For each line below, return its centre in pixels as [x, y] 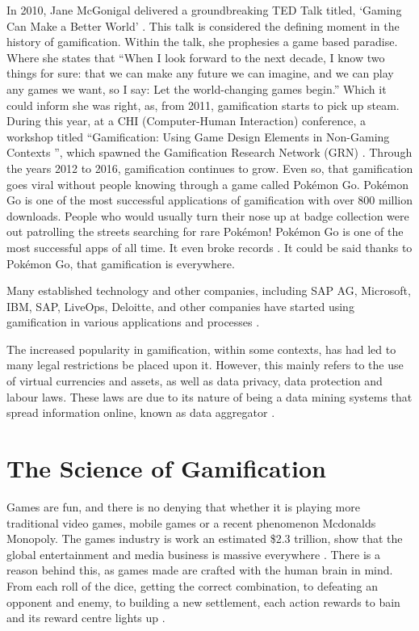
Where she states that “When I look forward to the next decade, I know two [196, 57]
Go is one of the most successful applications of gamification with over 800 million [210, 200]
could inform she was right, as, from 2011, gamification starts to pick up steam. [203, 105]
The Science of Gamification [167, 468]
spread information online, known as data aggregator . [141, 412]
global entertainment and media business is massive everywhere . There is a [194, 554]
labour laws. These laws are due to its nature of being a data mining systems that [209, 396]
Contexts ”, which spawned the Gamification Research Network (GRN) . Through [209, 152]
